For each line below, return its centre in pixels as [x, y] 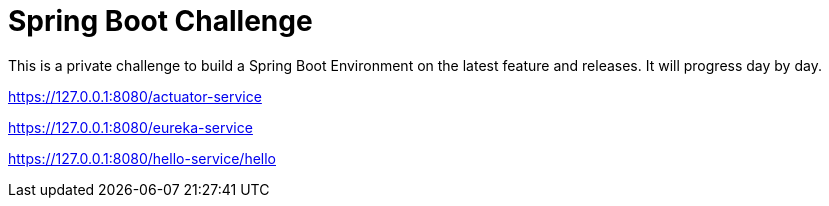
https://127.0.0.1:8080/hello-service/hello [142, 158]
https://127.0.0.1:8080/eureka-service [130, 127]
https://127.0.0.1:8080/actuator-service [135, 96]
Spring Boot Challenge [160, 21]
